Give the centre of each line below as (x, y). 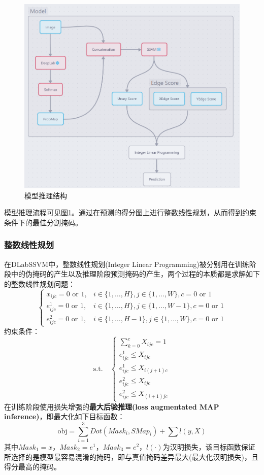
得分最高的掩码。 (32, 467)
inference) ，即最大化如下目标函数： (64, 416)
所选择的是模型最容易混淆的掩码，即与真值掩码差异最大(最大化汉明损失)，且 (131, 456)
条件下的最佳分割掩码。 (43, 222)
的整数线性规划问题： (40, 283)
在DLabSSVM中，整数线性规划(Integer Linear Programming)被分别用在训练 (127, 264)
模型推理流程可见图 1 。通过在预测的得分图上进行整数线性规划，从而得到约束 (130, 212)
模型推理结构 (46, 195)
